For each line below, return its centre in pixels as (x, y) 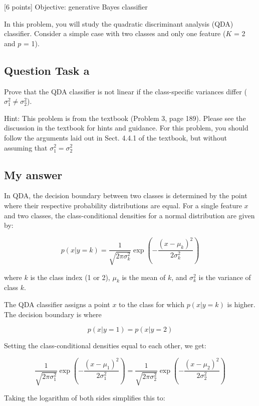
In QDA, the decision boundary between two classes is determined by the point (126, 195)
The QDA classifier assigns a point (57, 304)
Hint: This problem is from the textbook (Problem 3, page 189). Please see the (125, 118)
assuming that (26, 147)
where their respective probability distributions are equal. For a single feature (123, 205)
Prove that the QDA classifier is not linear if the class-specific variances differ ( (125, 91)
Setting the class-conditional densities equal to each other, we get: (105, 346)
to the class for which (152, 304)
